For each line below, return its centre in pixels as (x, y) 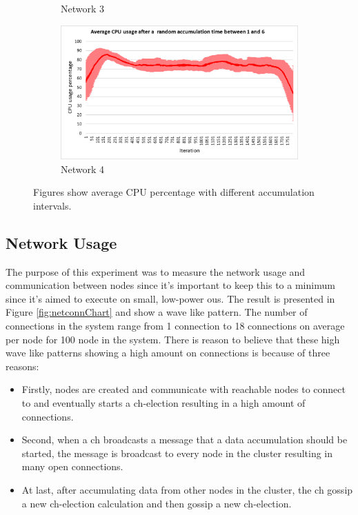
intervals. (52, 205)
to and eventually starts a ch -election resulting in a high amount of (163, 403)
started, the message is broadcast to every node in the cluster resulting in (177, 453)
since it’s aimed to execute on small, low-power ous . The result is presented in (170, 298)
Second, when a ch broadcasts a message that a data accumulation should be (185, 440)
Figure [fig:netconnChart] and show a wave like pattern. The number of (157, 312)
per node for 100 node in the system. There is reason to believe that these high (173, 339)
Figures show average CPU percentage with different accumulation (174, 192)
